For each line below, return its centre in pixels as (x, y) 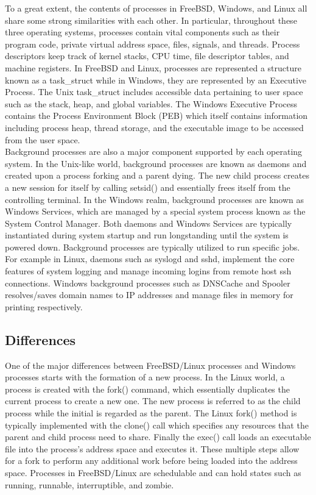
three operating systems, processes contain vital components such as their (142, 32)
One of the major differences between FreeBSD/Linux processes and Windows (150, 365)
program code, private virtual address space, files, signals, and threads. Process (153, 44)
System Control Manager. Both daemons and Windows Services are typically (149, 223)
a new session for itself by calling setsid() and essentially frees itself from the (148, 187)
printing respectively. (44, 306)
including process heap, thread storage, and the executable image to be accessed (154, 127)
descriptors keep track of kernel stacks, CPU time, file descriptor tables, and (147, 56)
